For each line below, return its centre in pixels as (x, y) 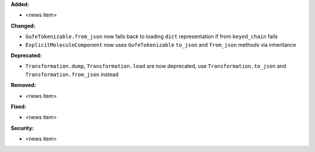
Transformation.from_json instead (72, 74)
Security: (22, 128)
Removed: (23, 85)
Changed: (23, 26)
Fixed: (18, 106)
